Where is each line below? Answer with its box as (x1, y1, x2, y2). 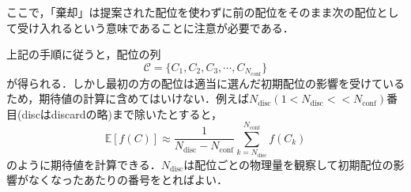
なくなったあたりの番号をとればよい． (28, 171, 228, 188)
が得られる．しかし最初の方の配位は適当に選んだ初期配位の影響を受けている (6, 74, 405, 91)
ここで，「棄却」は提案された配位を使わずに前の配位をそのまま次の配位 (6, 4, 377, 20)
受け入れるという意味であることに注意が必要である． (17, 19, 294, 36)
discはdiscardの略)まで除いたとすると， (21, 105, 222, 122)
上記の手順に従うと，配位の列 (6, 46, 161, 62)
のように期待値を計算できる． (6, 156, 161, 172)
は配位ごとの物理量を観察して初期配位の (183, 156, 394, 172)
